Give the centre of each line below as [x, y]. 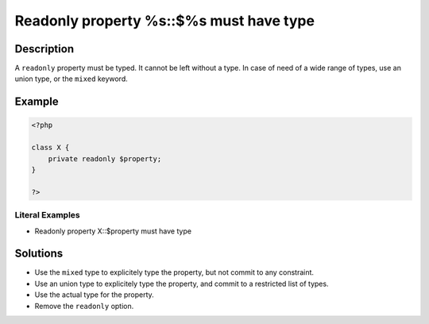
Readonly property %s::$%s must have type [165, 21]
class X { [50, 148]
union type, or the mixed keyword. [71, 79]
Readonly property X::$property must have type [113, 231]
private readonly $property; [105, 158]
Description [44, 49]
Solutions [39, 254]
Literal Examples [47, 215]
